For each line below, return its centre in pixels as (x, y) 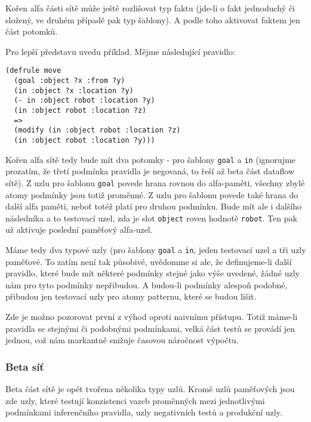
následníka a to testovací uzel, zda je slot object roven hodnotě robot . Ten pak (151, 218)
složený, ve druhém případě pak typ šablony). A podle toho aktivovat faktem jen (153, 19)
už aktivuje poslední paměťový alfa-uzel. (79, 230)
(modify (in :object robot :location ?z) (97, 130)
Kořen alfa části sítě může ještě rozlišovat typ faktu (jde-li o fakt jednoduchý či (150, 8)
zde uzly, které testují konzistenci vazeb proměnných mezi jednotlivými (135, 400)
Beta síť (25, 366)
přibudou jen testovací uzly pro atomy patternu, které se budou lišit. (131, 296)
